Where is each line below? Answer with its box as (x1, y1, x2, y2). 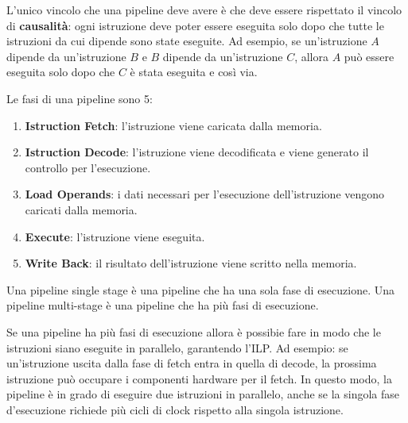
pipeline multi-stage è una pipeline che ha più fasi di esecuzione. (6, 297, 319, 313)
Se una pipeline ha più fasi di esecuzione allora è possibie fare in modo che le (6, 323, 381, 340)
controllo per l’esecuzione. (25, 159, 151, 175)
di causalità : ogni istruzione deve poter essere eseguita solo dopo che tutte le (6, 17, 384, 33)
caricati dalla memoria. (25, 201, 138, 217)
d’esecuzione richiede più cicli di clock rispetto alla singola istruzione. (6, 401, 344, 417)
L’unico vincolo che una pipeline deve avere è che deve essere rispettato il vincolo (6, 2, 402, 17)
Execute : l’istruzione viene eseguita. (25, 228, 205, 244)
